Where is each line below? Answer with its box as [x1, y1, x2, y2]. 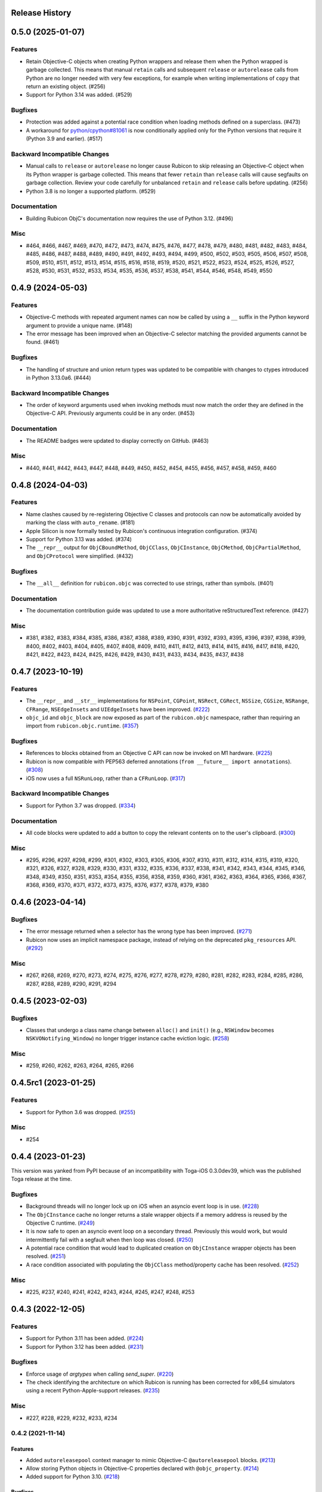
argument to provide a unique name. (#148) [26, 322, 133, 329]
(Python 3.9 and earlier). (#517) [26, 135, 103, 143]
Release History [11, 8, 72, 18]
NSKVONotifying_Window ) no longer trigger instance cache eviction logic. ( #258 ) [26, 1035, 230, 1042]
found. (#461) [26, 338, 60, 346]
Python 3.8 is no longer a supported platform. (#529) [26, 187, 156, 195]
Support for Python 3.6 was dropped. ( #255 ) [26, 1108, 136, 1115]
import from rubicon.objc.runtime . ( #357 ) [26, 722, 139, 729]
